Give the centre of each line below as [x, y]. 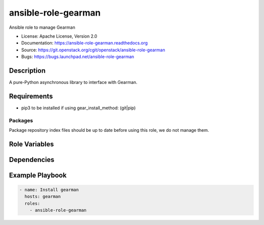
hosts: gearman [43, 197]
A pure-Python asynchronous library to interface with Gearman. [73, 82]
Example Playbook [38, 175]
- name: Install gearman [49, 190]
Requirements [31, 96]
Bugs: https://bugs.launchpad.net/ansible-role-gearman [78, 57]
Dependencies [32, 159]
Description [27, 71]
